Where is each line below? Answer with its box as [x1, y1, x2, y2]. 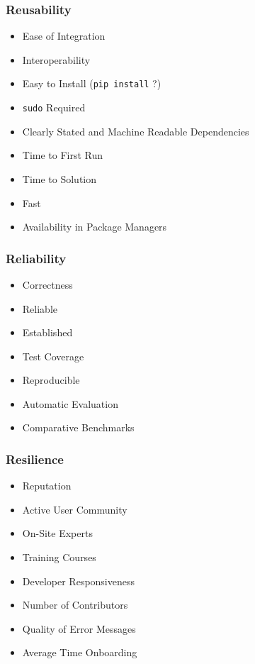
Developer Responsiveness [22, 573, 135, 588]
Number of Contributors [22, 597, 128, 612]
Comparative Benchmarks [22, 420, 135, 435]
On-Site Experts [22, 526, 93, 541]
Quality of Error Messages [22, 621, 136, 636]
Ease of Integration [22, 28, 106, 43]
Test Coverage [22, 348, 84, 363]
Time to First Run [22, 148, 103, 162]
